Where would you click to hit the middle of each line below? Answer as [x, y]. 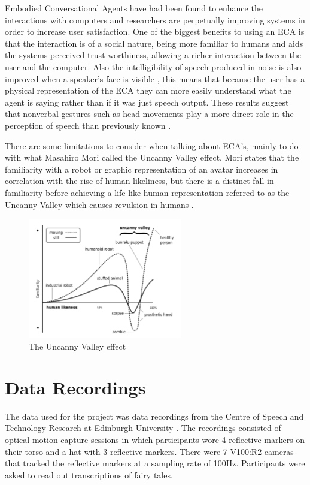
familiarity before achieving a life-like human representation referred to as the [147, 192]
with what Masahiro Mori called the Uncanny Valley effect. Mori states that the [152, 157]
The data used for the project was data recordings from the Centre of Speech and [154, 416]
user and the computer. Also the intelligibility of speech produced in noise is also [153, 66]
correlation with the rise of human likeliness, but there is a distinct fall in [139, 181]
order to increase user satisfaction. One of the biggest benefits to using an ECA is [155, 31]
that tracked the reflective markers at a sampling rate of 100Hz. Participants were [155, 463]
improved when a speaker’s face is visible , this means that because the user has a [155, 78]
